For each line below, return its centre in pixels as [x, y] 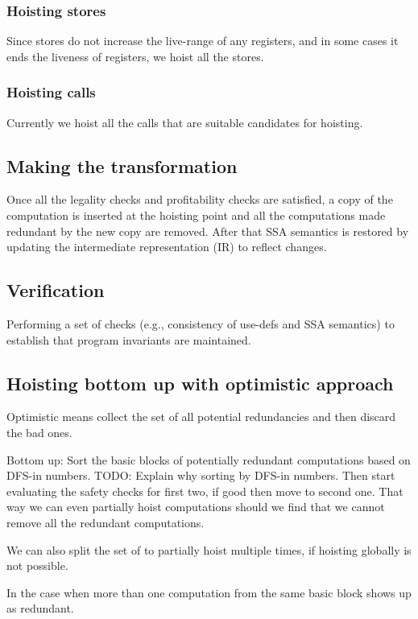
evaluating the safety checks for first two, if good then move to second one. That [205, 491]
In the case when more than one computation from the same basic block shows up [209, 592]
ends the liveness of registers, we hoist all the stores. [135, 56]
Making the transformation [122, 165]
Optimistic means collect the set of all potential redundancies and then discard [201, 417]
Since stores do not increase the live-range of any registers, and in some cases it [203, 41]
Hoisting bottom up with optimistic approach [200, 383]
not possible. [37, 565]
